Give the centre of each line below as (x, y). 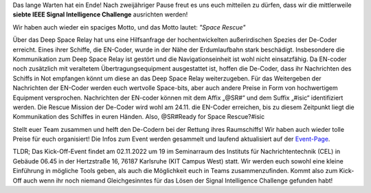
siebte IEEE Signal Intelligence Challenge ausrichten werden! (100, 14)
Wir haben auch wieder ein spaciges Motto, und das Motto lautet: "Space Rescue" (129, 27)
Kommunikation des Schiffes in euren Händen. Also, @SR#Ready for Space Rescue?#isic (139, 117)
